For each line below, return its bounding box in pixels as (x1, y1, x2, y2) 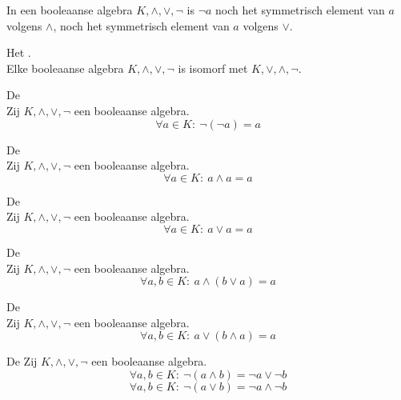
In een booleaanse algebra (6, 2, 133, 18)
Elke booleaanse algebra (6, 59, 124, 76)
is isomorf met (178, 59, 248, 76)
